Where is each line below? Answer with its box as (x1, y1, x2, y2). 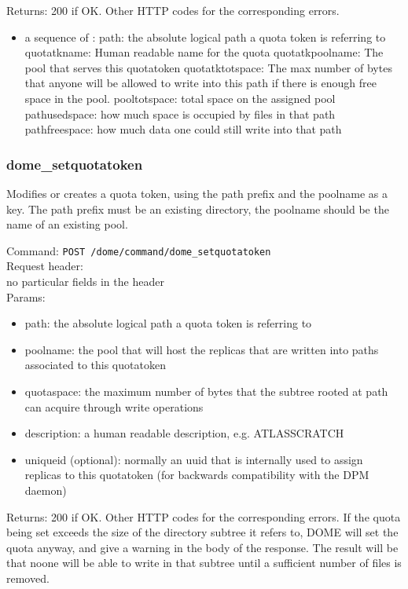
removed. (6, 569, 50, 586)
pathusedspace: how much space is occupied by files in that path (24, 105, 336, 122)
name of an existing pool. (6, 216, 128, 232)
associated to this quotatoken (24, 357, 166, 373)
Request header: (6, 258, 83, 274)
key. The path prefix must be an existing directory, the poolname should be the (6, 200, 389, 217)
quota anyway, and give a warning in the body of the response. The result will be (6, 539, 399, 555)
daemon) (24, 481, 67, 498)
